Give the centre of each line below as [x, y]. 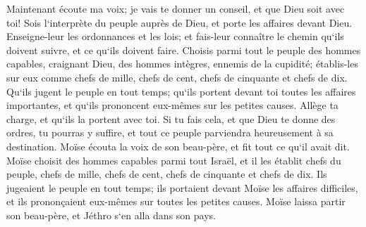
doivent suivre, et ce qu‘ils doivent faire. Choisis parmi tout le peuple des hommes [184, 50]
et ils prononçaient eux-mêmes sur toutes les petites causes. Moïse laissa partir [176, 201]
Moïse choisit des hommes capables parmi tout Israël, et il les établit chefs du [174, 160]
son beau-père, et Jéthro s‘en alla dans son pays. [111, 215]
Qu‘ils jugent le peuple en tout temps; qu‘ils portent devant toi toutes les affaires [181, 91]
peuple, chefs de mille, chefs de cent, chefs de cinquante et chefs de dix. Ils [167, 174]
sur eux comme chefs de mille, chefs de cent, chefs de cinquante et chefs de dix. [177, 77]
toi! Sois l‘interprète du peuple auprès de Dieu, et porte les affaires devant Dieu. [179, 22]
